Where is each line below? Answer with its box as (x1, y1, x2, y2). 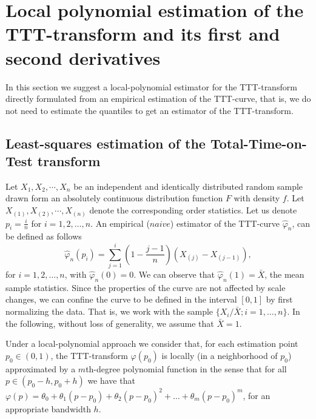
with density (234, 192, 280, 204)
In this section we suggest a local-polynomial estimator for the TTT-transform (5, 80, 297, 93)
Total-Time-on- (210, 133, 307, 152)
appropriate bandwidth (5, 402, 91, 415)
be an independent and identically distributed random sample (73, 179, 303, 192)
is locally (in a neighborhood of (161, 349, 278, 361)
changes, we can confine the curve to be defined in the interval (5, 293, 237, 306)
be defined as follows (5, 230, 82, 243)
